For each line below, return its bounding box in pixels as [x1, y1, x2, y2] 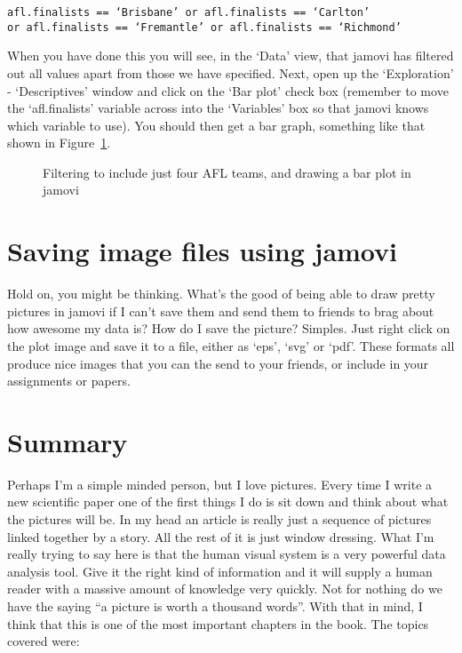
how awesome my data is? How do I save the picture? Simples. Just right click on [7, 319, 450, 338]
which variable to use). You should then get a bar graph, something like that [7, 115, 426, 134]
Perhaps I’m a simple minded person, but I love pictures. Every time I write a [7, 474, 433, 493]
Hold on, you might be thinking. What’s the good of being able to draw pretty [7, 284, 435, 303]
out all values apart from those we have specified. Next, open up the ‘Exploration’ [7, 63, 454, 82]
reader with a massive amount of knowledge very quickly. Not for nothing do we [7, 579, 442, 598]
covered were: [7, 632, 80, 650]
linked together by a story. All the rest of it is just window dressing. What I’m [7, 527, 434, 545]
